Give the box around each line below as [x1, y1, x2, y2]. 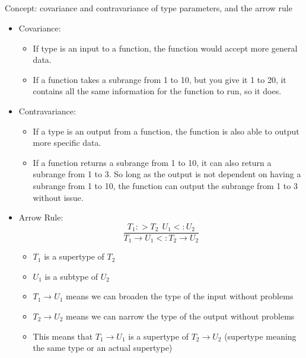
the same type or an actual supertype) [33, 341, 173, 354]
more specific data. [33, 136, 101, 149]
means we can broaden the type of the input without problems [66, 290, 294, 302]
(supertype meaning [224, 330, 297, 342]
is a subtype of [44, 270, 98, 282]
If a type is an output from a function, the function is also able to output [33, 124, 299, 137]
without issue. [33, 191, 84, 203]
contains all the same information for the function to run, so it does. [33, 85, 282, 97]
